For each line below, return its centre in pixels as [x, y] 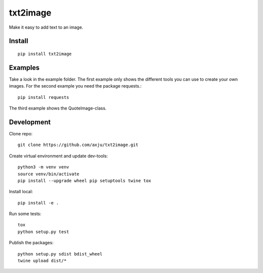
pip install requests [43, 97]
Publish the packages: [31, 243]
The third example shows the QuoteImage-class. [58, 108]
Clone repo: [21, 133]
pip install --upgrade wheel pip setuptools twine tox [85, 181]
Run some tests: [25, 214]
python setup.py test [43, 232]
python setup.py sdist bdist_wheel [60, 254]
